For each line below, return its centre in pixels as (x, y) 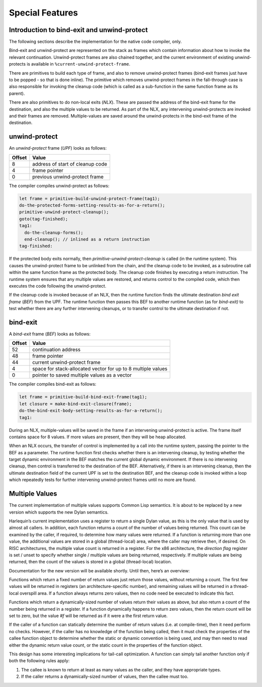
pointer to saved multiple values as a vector (82, 375)
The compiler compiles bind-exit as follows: (53, 384)
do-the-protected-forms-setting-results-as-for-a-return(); (92, 206)
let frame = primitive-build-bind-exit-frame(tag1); (83, 397)
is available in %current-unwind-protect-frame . (79, 64)
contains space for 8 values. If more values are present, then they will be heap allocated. (98, 437)
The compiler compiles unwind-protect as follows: (59, 186)
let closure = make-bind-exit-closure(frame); (75, 404)
